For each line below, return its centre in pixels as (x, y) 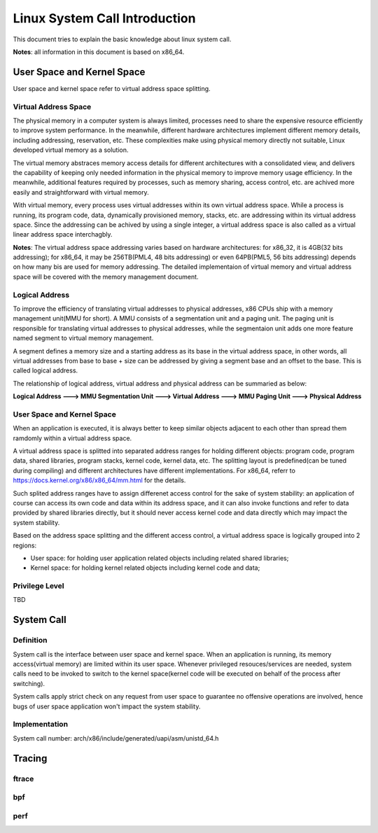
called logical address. (45, 370)
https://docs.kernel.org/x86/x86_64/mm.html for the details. (99, 480)
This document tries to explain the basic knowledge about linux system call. (122, 39)
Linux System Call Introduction (104, 18)
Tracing (30, 758)
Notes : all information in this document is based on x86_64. (99, 52)
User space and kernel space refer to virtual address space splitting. (112, 88)
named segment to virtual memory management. (83, 338)
